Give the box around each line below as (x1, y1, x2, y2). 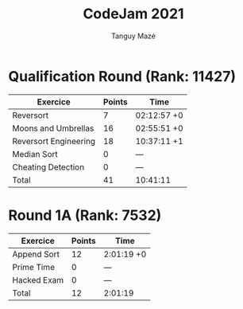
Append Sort (12, 248, 60, 260)
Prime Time (12, 261, 56, 272)
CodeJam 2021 (83, 5, 184, 23)
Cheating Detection (12, 161, 85, 172)
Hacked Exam (12, 274, 64, 285)
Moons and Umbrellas (12, 123, 94, 134)
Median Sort (12, 148, 58, 159)
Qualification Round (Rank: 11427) (8, 67, 237, 85)
